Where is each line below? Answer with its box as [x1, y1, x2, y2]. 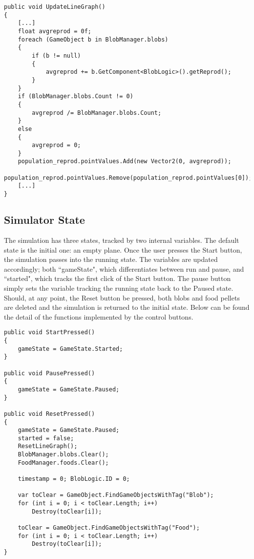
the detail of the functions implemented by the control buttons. [4, 311, 193, 322]
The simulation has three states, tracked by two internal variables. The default [4, 235, 239, 245]
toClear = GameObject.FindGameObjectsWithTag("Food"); [18, 524, 200, 532]
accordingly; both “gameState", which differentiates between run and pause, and [4, 263, 244, 274]
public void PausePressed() [4, 369, 95, 377]
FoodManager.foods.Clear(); [18, 459, 109, 466]
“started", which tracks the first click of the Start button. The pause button [4, 273, 231, 283]
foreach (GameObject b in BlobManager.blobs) [18, 36, 169, 43]
